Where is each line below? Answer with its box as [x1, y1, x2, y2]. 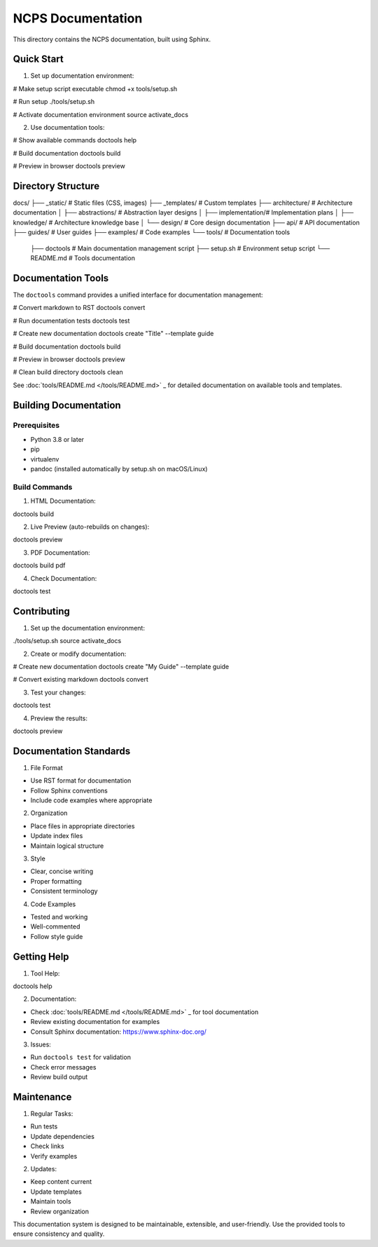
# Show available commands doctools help [13, 136, 136, 144]
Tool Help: [30, 969, 60, 978]
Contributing [13, 605, 70, 617]
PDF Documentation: [30, 548, 90, 557]
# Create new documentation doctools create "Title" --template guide [13, 330, 214, 338]
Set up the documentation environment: [30, 623, 145, 632]
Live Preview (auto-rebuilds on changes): [30, 523, 150, 531]
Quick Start [13, 53, 64, 65]
